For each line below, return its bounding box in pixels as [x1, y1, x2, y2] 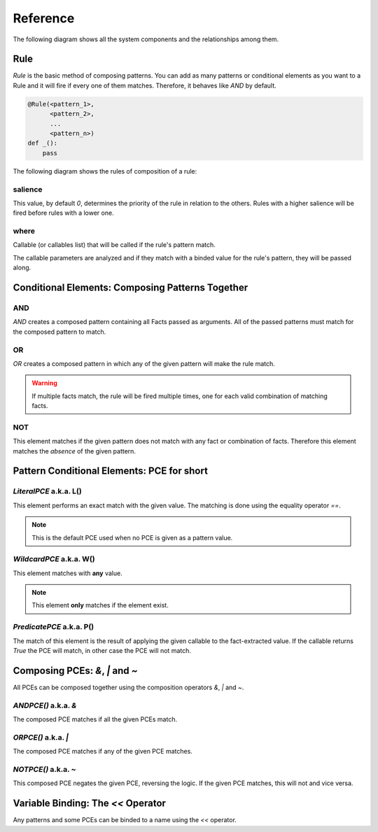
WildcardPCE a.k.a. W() [13, 554, 95, 564]
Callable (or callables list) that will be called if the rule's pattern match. [13, 241, 216, 249]
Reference [13, 10, 75, 26]
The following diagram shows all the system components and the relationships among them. [13, 35, 279, 43]
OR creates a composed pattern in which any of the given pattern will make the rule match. [13, 359, 276, 367]
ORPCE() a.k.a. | [13, 732, 69, 742]
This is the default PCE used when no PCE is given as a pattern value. [31, 533, 233, 542]
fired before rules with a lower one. [13, 209, 115, 217]
